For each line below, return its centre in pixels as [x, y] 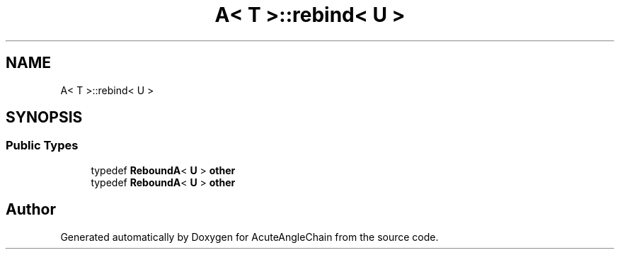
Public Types [42, 146]
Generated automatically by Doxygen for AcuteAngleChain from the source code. [249, 237]
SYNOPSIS [44, 118]
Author [31, 210]
